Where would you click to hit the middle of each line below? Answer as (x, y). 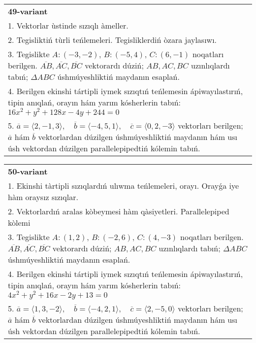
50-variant (28, 171)
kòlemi (19, 222)
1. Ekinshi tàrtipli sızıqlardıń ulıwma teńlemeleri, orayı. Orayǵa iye (124, 185)
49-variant (28, 11)
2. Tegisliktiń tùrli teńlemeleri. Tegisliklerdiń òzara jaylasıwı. (112, 40)
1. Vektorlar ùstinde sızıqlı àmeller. (68, 25)
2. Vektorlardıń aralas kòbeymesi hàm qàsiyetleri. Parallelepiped (119, 211)
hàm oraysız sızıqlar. (43, 197)
